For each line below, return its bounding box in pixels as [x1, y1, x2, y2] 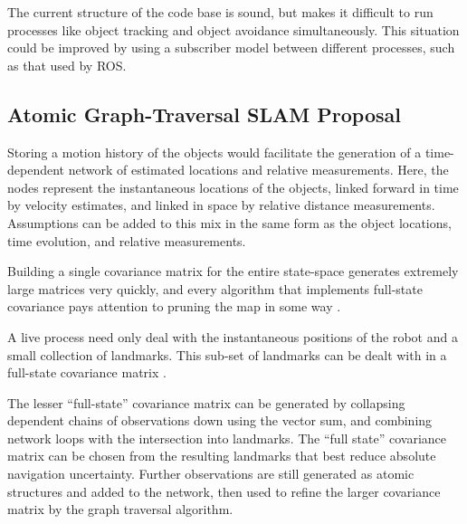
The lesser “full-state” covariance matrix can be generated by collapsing [7, 393, 405, 412]
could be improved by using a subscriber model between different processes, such [7, 38, 455, 57]
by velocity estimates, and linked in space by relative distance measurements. [7, 195, 435, 214]
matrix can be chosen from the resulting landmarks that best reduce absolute [7, 446, 436, 465]
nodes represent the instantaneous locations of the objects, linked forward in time [7, 177, 459, 196]
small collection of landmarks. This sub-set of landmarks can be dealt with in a [7, 345, 447, 364]
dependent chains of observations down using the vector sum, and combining [7, 411, 433, 430]
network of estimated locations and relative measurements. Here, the [68, 160, 449, 179]
